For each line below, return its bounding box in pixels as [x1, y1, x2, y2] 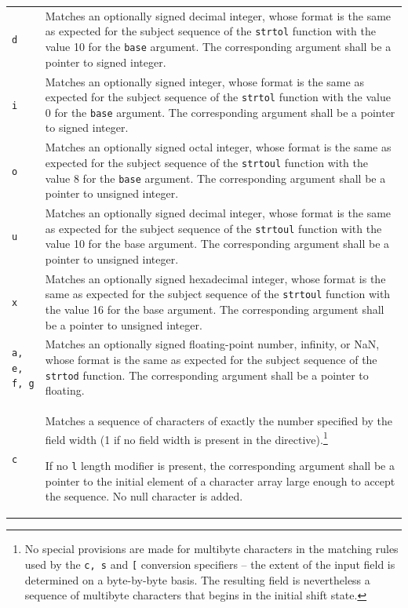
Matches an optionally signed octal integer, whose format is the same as [45, 139, 392, 155]
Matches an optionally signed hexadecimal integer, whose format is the [45, 270, 386, 286]
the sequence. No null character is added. [45, 488, 243, 504]
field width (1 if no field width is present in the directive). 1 [45, 428, 328, 447]
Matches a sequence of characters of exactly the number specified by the [45, 413, 392, 429]
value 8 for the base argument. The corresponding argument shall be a [45, 169, 386, 186]
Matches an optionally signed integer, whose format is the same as [45, 73, 364, 89]
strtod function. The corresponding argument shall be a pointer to [45, 366, 369, 383]
